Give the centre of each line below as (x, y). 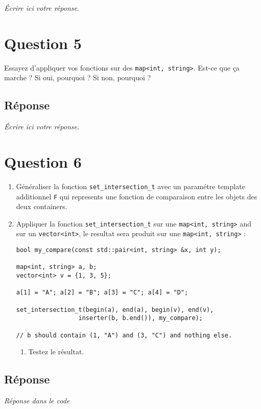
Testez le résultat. (56, 351)
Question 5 (43, 43)
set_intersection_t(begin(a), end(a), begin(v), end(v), (115, 310)
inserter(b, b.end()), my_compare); (140, 318)
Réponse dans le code (37, 401)
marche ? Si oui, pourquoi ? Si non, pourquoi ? (78, 77)
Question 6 (43, 161)
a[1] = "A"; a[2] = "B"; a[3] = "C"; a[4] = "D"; (102, 293)
